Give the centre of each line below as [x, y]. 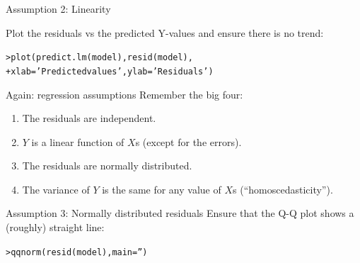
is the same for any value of [162, 189]
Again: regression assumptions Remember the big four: [124, 94]
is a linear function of [78, 141]
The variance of [56, 189]
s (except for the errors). [188, 141]
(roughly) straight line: [55, 227]
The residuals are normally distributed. [107, 166]
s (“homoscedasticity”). [283, 189]
